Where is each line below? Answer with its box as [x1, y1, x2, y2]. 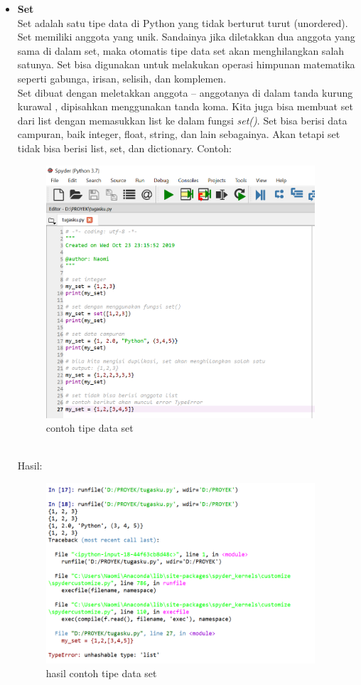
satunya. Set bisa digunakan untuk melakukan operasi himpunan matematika [17, 57, 355, 72]
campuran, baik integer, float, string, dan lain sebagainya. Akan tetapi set [17, 127, 340, 142]
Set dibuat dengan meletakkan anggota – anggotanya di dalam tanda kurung [17, 85, 353, 100]
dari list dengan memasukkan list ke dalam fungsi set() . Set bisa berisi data [17, 112, 347, 127]
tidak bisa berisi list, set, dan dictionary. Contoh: [17, 140, 232, 155]
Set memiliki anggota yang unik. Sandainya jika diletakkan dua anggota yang [17, 29, 355, 44]
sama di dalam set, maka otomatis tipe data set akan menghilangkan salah [17, 43, 345, 58]
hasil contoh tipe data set [45, 666, 157, 681]
